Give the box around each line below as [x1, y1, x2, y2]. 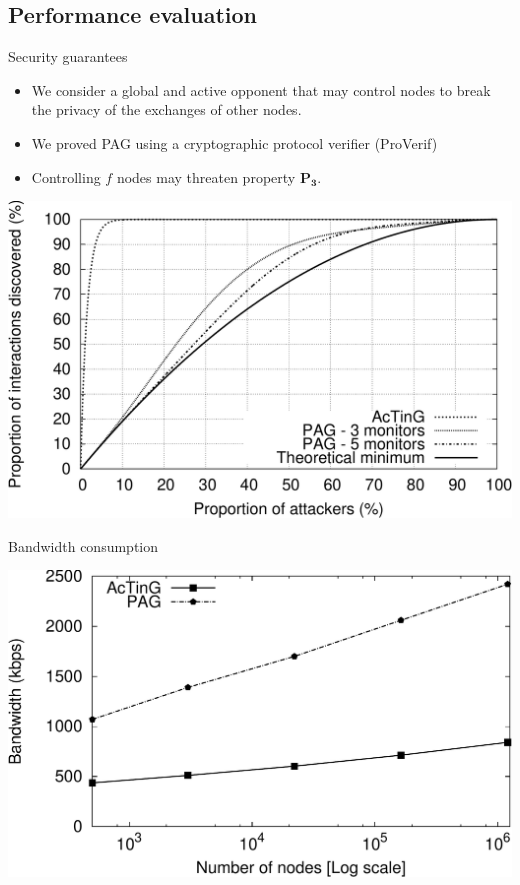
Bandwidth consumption [8, 535, 159, 556]
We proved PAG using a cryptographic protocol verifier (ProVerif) [31, 132, 438, 153]
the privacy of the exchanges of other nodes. [31, 99, 302, 120]
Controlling [31, 166, 101, 187]
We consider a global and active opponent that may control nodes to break [31, 79, 491, 100]
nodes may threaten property [116, 166, 296, 187]
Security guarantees [8, 46, 128, 67]
